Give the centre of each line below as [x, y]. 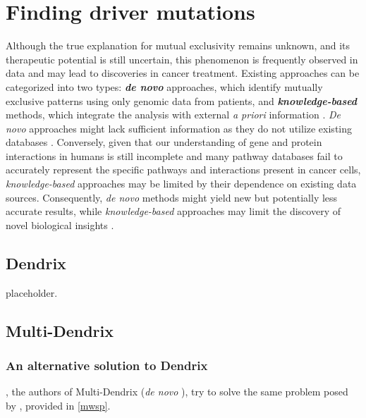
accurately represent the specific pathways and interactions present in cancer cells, [183, 170]
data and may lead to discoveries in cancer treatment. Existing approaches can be [183, 73]
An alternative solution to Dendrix [107, 365]
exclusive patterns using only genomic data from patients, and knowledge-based [182, 100]
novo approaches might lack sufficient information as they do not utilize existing [179, 128]
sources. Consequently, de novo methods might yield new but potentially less [172, 197]
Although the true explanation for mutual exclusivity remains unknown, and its [178, 45]
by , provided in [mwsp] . [58, 405]
